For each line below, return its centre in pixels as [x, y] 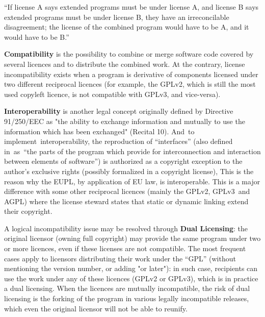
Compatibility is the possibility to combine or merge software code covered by [129, 54]
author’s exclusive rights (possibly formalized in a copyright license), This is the [129, 171]
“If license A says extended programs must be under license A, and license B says [131, 7]
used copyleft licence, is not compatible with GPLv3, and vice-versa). [112, 94]
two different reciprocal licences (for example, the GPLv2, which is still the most [130, 84]
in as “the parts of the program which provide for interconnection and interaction [132, 151]
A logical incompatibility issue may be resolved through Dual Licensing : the [126, 228]
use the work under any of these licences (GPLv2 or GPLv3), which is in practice [131, 278]
